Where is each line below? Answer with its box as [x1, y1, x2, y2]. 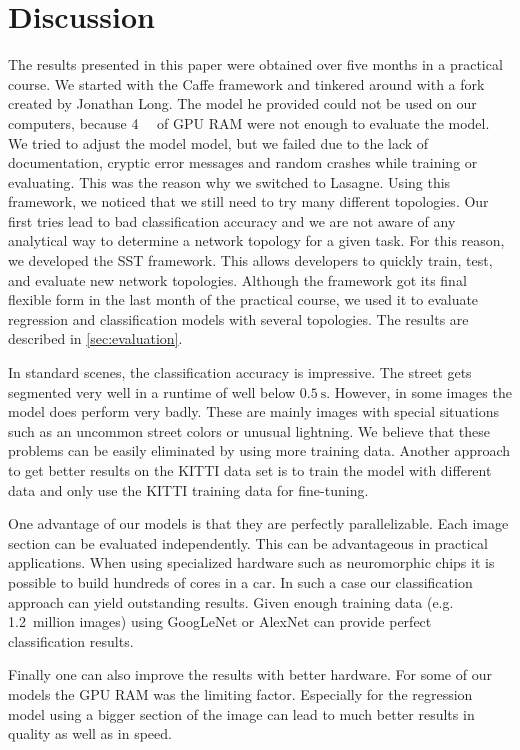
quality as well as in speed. [8, 723, 172, 744]
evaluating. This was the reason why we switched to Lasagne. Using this [8, 171, 451, 192]
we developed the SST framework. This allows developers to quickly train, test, [8, 250, 493, 271]
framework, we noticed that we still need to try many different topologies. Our [8, 191, 489, 212]
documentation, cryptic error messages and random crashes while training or [8, 152, 478, 173]
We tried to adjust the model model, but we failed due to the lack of [8, 132, 429, 153]
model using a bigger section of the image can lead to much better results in [8, 703, 475, 724]
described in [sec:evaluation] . [8, 328, 183, 349]
